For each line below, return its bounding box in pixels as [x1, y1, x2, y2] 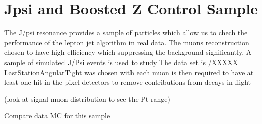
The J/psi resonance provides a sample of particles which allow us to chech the [4, 27, 248, 38]
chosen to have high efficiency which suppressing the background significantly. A [4, 47, 252, 57]
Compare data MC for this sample [4, 110, 110, 121]
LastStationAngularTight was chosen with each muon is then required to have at [4, 67, 254, 77]
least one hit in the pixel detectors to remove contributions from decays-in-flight [4, 77, 251, 87]
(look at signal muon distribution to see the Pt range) [4, 93, 170, 104]
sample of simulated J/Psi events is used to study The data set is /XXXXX [4, 56, 238, 67]
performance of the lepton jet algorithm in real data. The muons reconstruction [4, 37, 249, 47]
